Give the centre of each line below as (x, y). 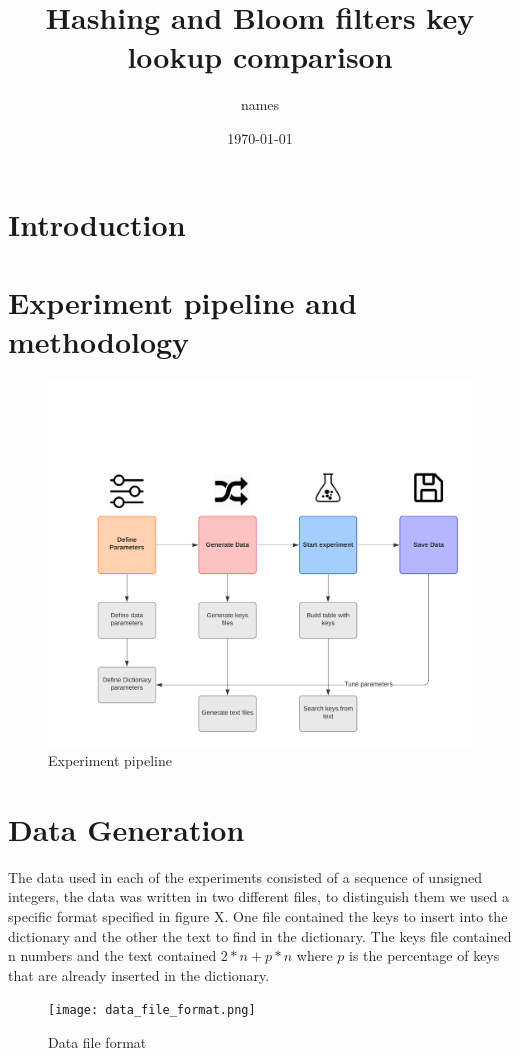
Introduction (97, 223)
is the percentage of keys (424, 955)
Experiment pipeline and (182, 301)
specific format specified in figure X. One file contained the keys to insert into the (258, 915)
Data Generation (126, 828)
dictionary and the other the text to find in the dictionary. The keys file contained (260, 935)
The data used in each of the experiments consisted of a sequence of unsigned (245, 876)
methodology (99, 341)
